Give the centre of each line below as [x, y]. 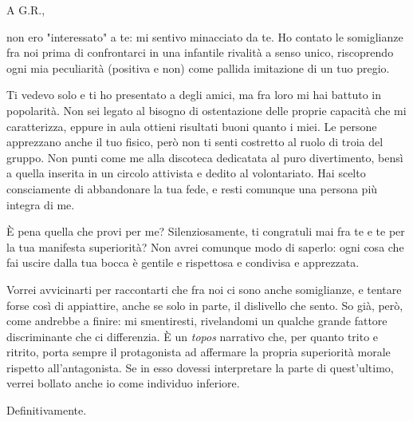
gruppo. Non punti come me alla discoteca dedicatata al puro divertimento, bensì [205, 157]
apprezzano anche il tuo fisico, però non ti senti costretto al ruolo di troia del [195, 142]
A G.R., [26, 10]
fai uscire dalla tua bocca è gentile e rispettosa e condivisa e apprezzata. [183, 262]
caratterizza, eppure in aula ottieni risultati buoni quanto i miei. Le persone [192, 126]
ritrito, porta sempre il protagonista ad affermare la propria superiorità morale [199, 352]
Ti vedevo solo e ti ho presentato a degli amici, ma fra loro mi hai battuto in [194, 95]
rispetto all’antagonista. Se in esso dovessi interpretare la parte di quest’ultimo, [200, 367]
